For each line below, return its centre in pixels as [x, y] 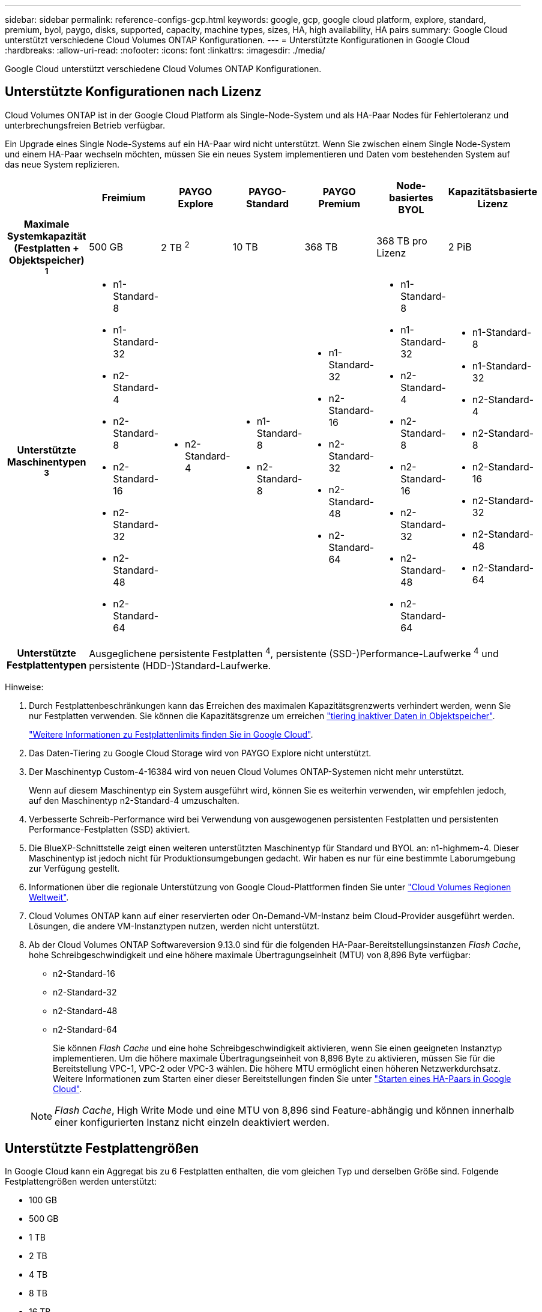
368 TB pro [402, 241]
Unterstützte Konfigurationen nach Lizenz [133, 92]
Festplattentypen [47, 665]
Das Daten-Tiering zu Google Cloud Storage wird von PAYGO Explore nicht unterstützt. [200, 753]
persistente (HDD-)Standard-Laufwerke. [180, 666]
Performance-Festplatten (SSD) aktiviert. [110, 830]
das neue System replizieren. [62, 164]
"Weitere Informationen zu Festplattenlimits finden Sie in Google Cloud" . [171, 735]
